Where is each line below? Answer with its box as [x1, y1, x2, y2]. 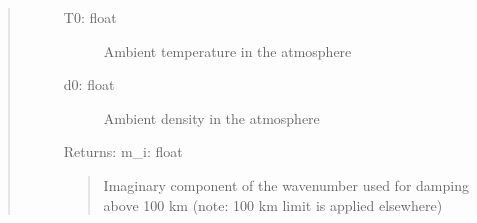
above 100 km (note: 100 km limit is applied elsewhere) [103, 194, 443, 215]
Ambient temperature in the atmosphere [103, 40, 352, 61]
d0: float [63, 74, 115, 95]
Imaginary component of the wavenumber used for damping [103, 174, 469, 195]
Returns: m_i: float [63, 141, 183, 162]
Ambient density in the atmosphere [103, 107, 320, 128]
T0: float [63, 7, 117, 27]
